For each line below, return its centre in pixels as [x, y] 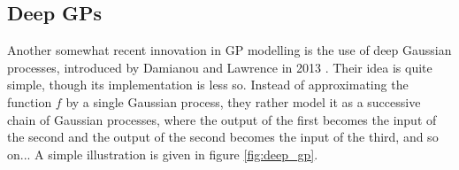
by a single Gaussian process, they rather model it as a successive [243, 101]
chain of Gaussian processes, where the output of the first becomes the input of [222, 119]
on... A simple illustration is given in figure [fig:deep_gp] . [163, 154]
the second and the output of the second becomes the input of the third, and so [223, 137]
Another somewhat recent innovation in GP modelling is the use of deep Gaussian [229, 50]
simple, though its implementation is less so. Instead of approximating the [208, 85]
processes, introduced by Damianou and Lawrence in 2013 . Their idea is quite [220, 67]
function [30, 101]
